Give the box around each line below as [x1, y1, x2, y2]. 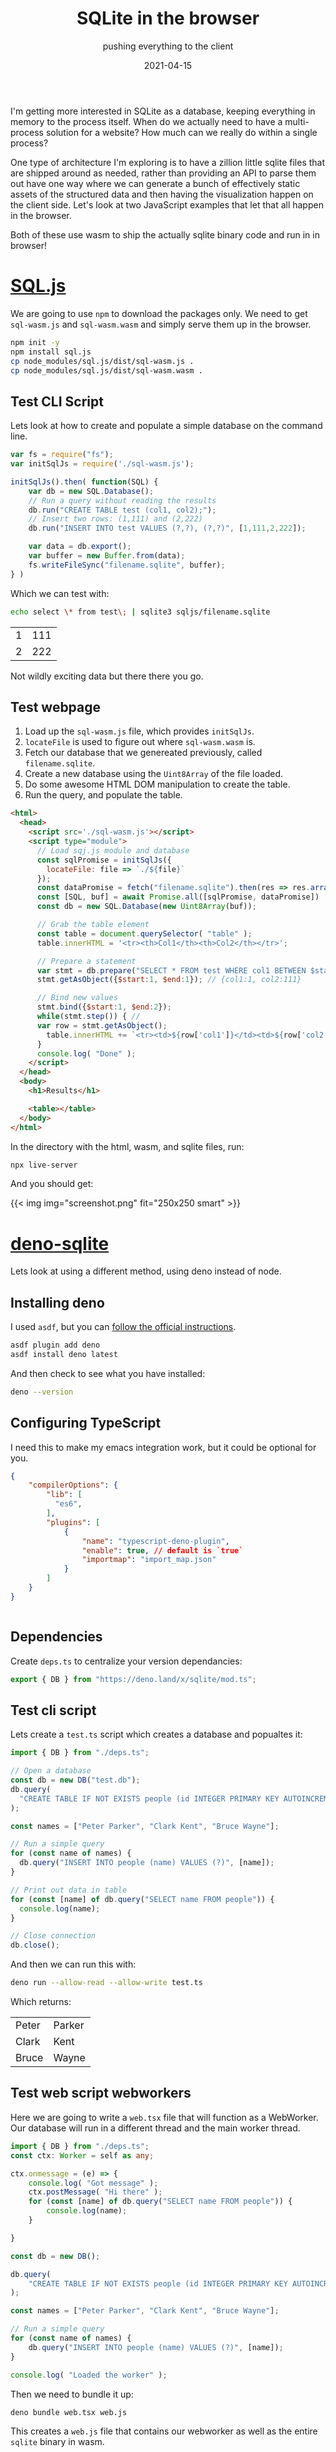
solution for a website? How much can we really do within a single [45, 126, 318, 138]
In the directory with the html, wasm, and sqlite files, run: [10, 1140, 245, 1152]
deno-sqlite [10, 1232, 110, 1255]
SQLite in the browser [76, 7, 260, 30]
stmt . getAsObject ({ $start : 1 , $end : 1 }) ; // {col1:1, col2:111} [36, 975, 302, 985]
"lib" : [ [46, 1490, 83, 1500]
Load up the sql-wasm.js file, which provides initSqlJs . [24, 725, 255, 737]
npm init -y [10, 337, 60, 347]
